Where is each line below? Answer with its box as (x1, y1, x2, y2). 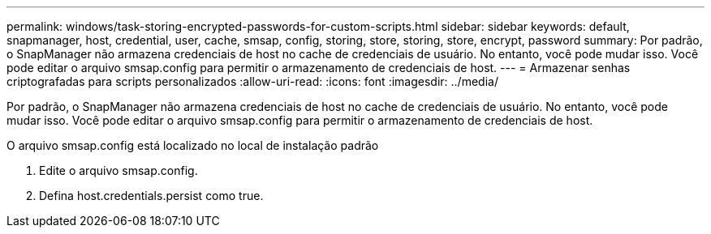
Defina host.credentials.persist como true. (39, 189, 264, 202)
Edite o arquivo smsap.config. (39, 164, 198, 177)
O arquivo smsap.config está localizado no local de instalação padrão (6, 138, 379, 152)
